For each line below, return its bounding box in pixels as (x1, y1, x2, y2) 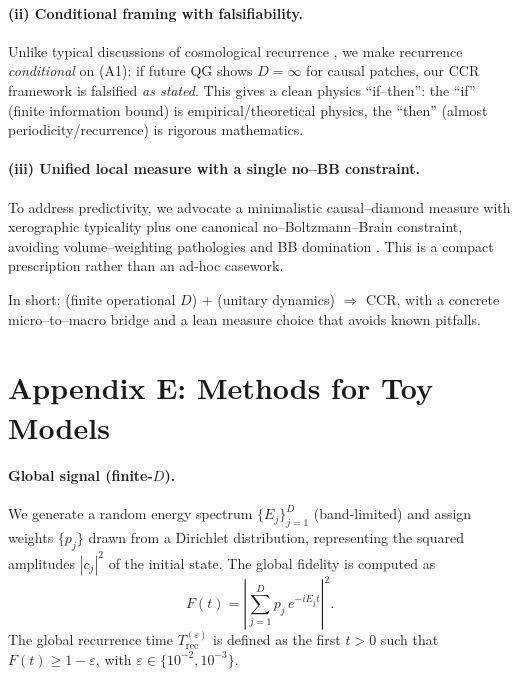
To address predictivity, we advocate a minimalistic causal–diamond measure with (8, 196, 511, 217)
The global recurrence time (8, 629, 173, 650)
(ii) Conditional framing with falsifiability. (8, 2, 304, 23)
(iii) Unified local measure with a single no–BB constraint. (8, 158, 420, 179)
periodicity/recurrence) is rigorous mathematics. (8, 119, 304, 140)
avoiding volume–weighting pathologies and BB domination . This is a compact (8, 235, 494, 256)
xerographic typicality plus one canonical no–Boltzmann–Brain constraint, (8, 216, 463, 237)
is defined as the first (212, 629, 341, 650)
